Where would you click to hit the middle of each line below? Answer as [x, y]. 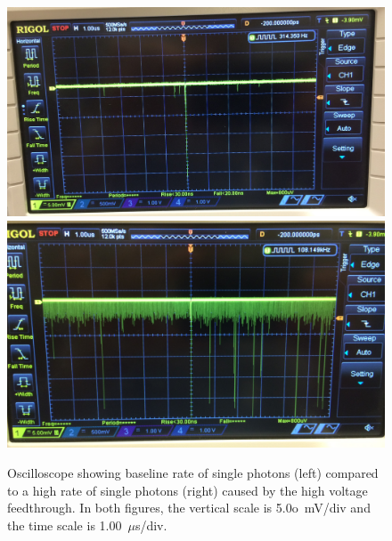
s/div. [151, 525]
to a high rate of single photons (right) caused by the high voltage [188, 490]
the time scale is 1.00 [65, 525]
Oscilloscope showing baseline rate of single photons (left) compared [193, 473]
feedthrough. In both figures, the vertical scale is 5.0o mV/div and [189, 508]
